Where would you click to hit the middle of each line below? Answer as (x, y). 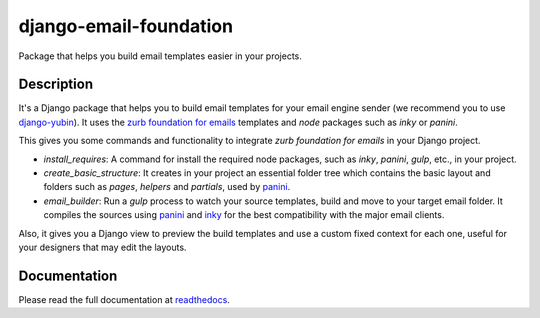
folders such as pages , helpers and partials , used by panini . (167, 187)
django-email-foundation (126, 26)
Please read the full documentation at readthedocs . (124, 299)
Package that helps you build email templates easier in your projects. (160, 56)
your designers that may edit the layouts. (102, 247)
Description (56, 84)
